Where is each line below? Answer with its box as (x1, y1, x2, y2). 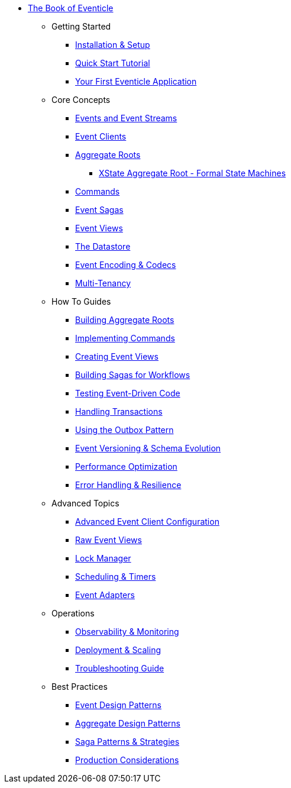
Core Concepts (51, 95, 111, 105)
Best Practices (51, 682, 108, 692)
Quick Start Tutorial (75, 58, 150, 68)
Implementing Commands (75, 333, 175, 343)
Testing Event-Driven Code (75, 388, 180, 398)
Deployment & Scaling (75, 645, 161, 655)
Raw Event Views (75, 535, 142, 545)
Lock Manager (75, 553, 131, 563)
